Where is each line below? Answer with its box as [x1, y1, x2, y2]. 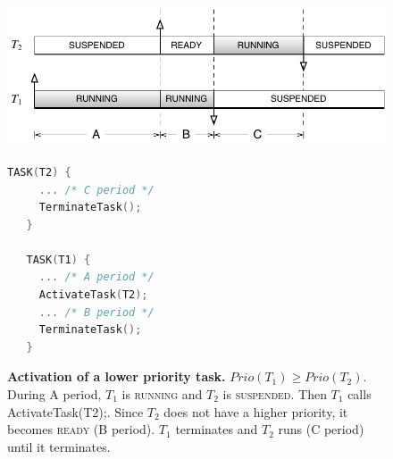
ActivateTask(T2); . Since [7, 402, 144, 421]
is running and [121, 385, 203, 404]
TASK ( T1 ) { [26, 253, 91, 266]
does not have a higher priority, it [163, 402, 348, 421]
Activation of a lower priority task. [7, 367, 226, 386]
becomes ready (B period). [7, 420, 155, 438]
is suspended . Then [222, 385, 327, 404]
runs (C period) [278, 420, 364, 438]
